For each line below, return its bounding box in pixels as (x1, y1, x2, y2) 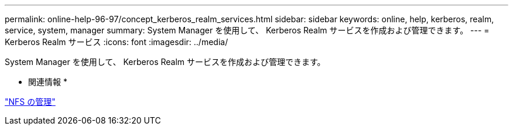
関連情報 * (28, 77, 67, 87)
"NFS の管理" (5, 97, 56, 107)
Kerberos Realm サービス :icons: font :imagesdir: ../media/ (5, 37, 228, 47)
